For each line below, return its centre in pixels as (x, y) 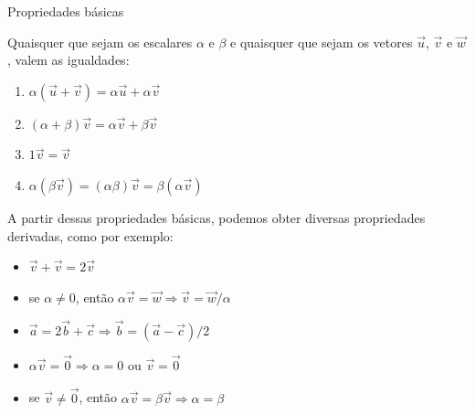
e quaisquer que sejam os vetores (322, 42)
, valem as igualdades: (69, 60)
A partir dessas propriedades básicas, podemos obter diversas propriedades (216, 217)
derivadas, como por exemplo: (90, 235)
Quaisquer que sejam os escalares (100, 42)
